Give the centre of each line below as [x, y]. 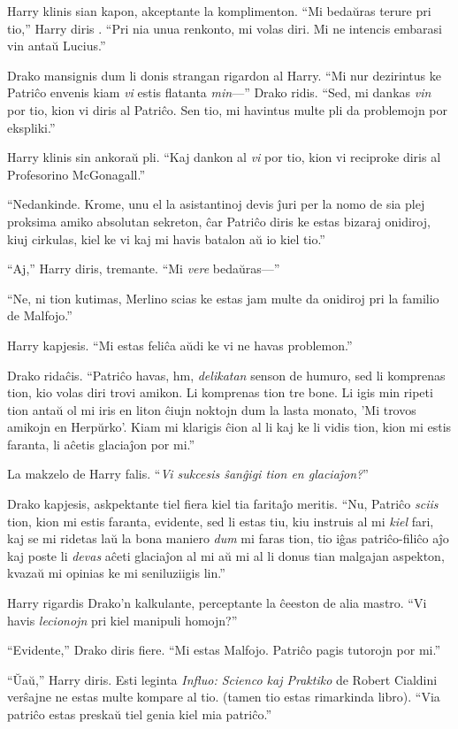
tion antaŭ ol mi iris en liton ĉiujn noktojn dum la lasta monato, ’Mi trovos [212, 409]
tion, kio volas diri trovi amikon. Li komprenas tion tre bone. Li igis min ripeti [220, 392]
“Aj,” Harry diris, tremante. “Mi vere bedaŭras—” [144, 269]
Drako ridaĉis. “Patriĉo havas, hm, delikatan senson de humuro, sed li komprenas [226, 375]
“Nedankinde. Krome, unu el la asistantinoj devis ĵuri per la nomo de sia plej [216, 204]
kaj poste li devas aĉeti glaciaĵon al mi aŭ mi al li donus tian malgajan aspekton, [226, 555]
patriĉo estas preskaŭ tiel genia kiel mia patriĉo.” [139, 714]
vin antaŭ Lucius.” [57, 46]
